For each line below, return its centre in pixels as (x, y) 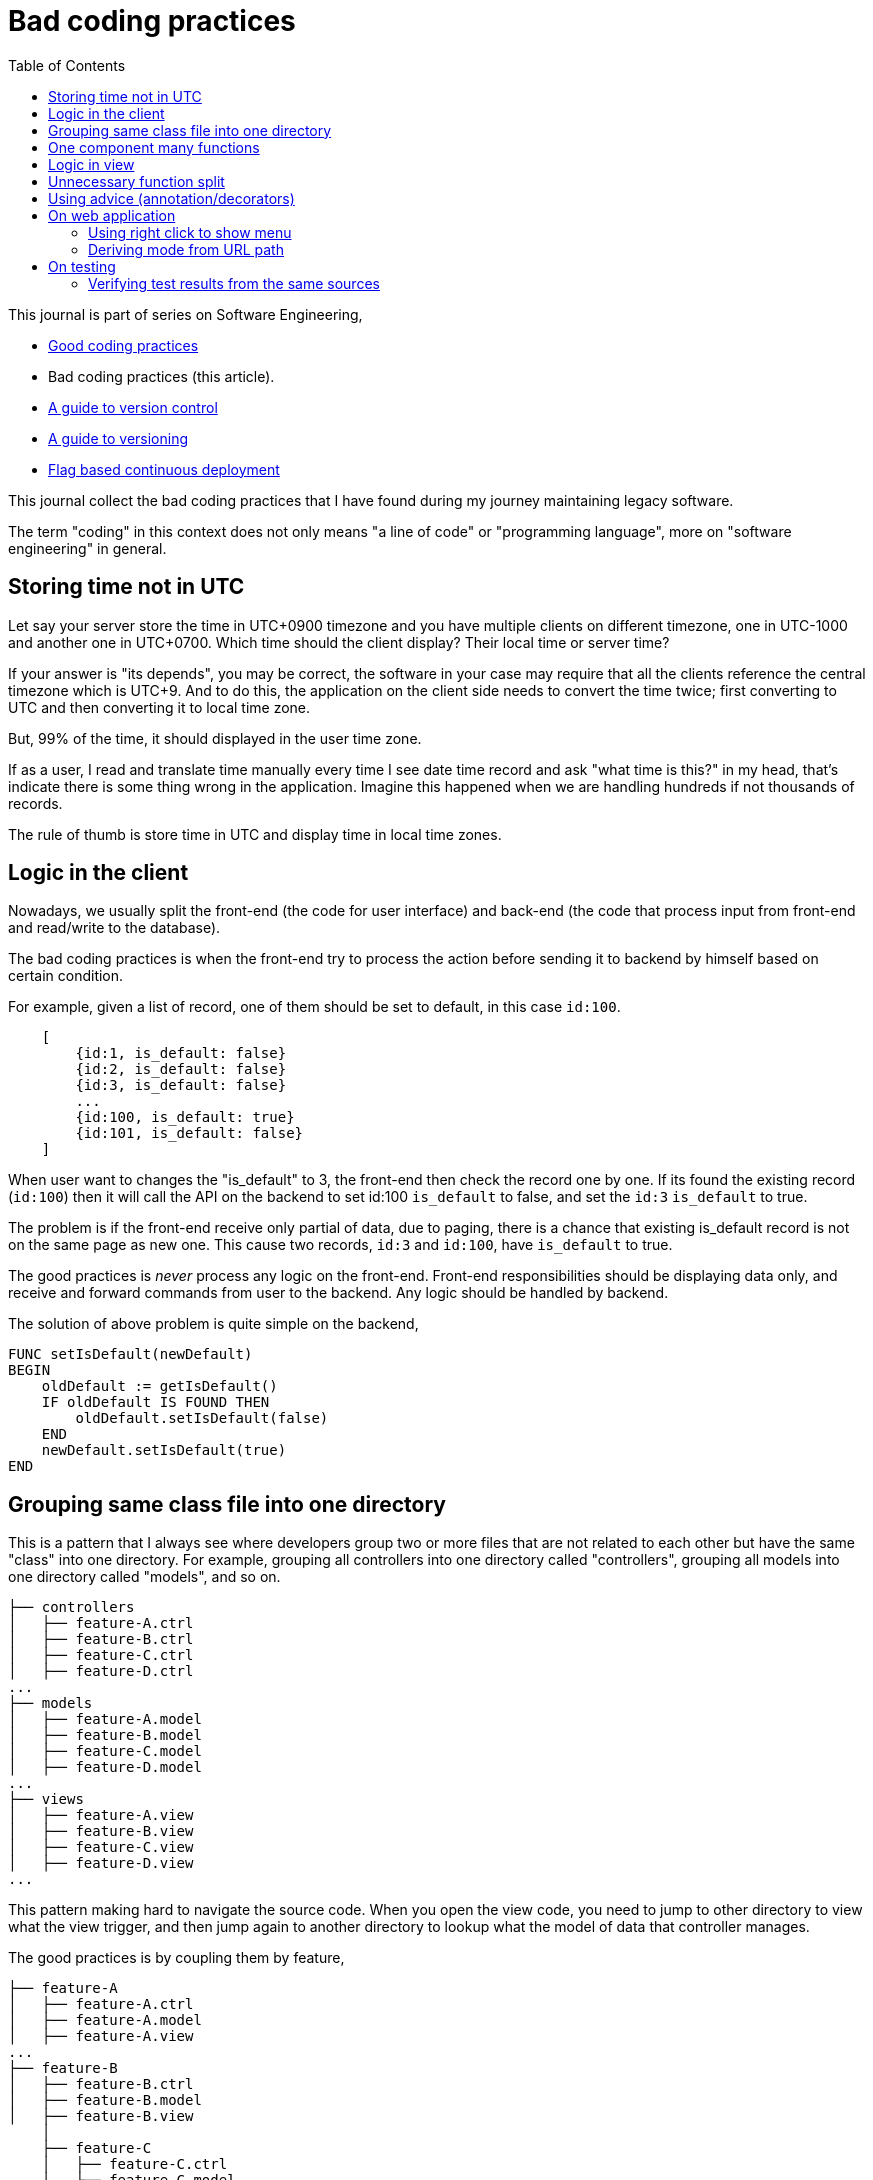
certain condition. (66, 976)
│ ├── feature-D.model (105, 1767)
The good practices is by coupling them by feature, (176, 1958)
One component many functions (154, 147)
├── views (46, 1799)
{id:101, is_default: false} (189, 1133)
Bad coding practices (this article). (161, 376)
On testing (82, 266)
